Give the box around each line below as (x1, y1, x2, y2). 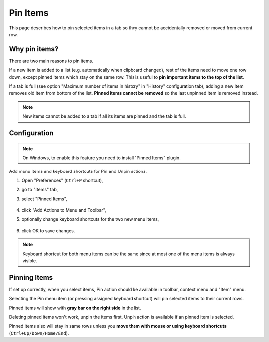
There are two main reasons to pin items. (9, 58, 93, 64)
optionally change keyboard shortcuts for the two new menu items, (21, 216, 159, 222)
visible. (22, 257, 37, 264)
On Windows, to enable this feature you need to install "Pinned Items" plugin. (22, 155, 181, 161)
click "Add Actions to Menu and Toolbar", (21, 207, 107, 213)
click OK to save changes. (21, 227, 75, 234)
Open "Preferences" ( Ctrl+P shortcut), (21, 177, 103, 183)
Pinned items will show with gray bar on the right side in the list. (9, 305, 141, 311)
